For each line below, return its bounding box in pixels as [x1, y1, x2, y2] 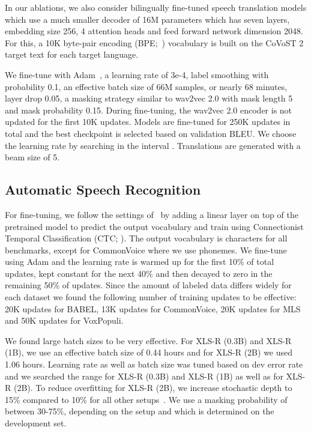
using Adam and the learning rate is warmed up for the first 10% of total [5, 255, 274, 268]
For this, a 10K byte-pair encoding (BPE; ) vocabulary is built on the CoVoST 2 [5, 36, 304, 49]
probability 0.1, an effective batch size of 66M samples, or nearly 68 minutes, [5, 80, 288, 92]
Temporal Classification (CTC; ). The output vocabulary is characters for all [5, 232, 288, 244]
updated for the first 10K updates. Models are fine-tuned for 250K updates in [5, 115, 291, 128]
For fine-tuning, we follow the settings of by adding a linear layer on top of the [5, 208, 298, 220]
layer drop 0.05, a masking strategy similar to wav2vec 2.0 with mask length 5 [5, 92, 293, 104]
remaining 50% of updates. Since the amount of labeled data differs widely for [5, 279, 292, 291]
